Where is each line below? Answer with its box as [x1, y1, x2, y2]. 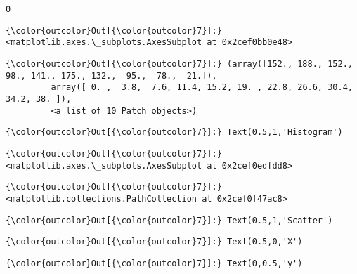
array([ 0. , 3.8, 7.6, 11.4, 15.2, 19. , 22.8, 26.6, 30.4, [51, 82, 353, 93]
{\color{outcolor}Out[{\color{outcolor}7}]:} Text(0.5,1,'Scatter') [6, 215, 333, 226]
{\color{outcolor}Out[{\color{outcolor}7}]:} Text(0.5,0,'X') [6, 237, 303, 247]
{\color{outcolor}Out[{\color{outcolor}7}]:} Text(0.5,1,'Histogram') [6, 127, 343, 138]
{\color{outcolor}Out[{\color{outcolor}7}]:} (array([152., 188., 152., [6, 58, 353, 69]
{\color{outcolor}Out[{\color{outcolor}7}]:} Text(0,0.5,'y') [6, 258, 303, 268]
